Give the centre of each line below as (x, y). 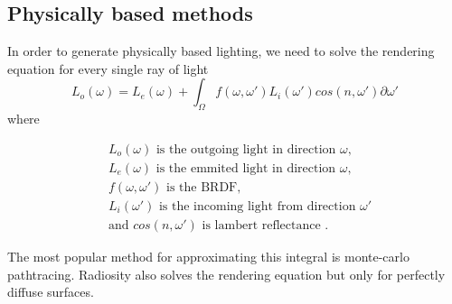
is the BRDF (202, 187)
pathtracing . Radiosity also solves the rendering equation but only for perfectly (226, 274)
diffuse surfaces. (51, 292)
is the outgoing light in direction (246, 149)
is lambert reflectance (261, 225)
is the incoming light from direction (257, 206)
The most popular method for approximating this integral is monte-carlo (208, 256)
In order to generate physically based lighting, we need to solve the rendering (221, 51)
